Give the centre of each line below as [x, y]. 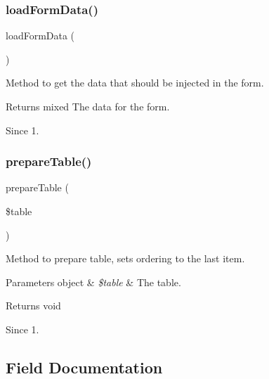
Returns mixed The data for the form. [88, 106]
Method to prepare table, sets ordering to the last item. [125, 258]
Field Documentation [84, 367]
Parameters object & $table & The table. [93, 282]
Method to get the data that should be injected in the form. [135, 83]
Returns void [33, 306]
